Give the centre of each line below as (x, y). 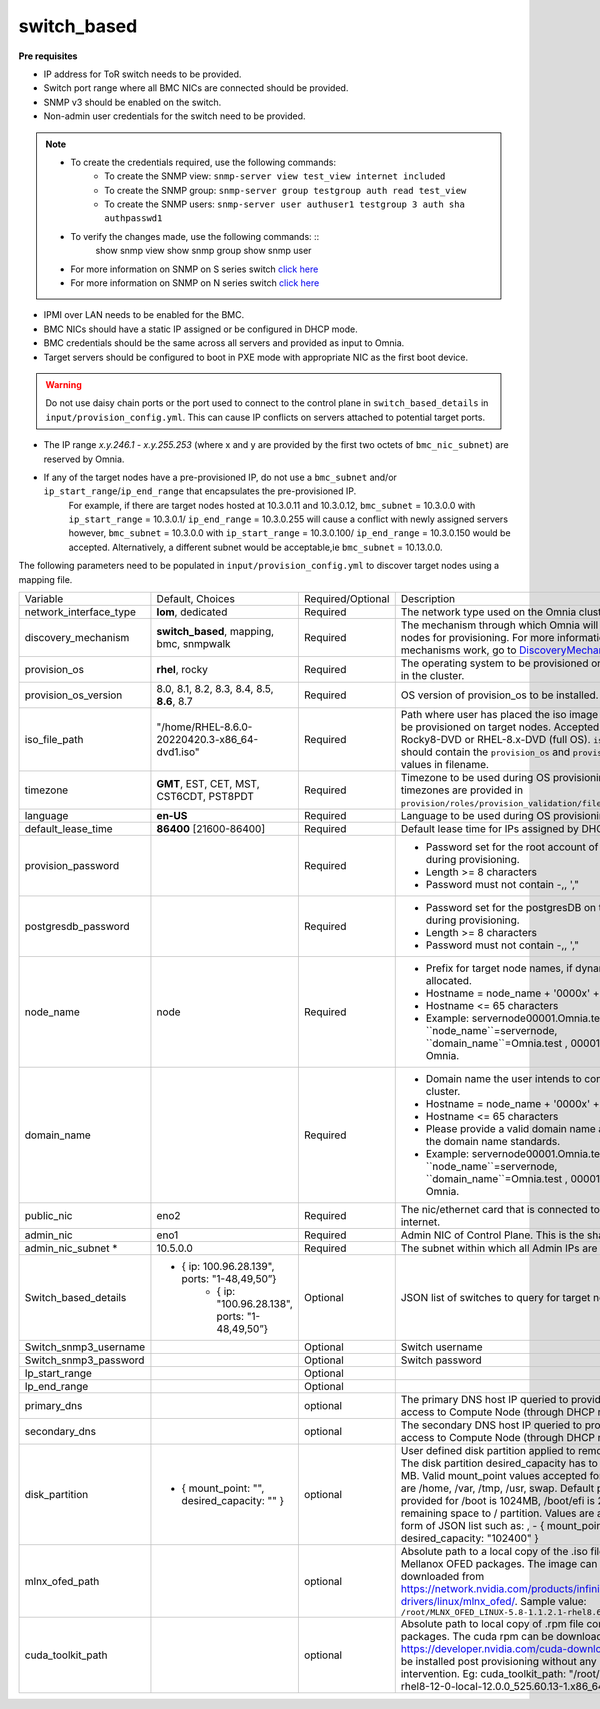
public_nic (48, 1216)
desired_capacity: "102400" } (469, 1538)
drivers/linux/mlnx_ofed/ (457, 1602)
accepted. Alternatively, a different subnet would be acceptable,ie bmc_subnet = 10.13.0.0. (256, 547)
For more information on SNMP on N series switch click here (195, 283)
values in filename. (445, 765)
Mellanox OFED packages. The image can (499, 1564)
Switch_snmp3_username (85, 1347)
